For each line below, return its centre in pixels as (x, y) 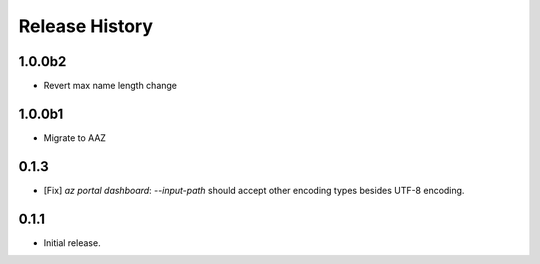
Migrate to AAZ (75, 137)
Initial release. (72, 242)
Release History (86, 26)
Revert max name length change (110, 86)
